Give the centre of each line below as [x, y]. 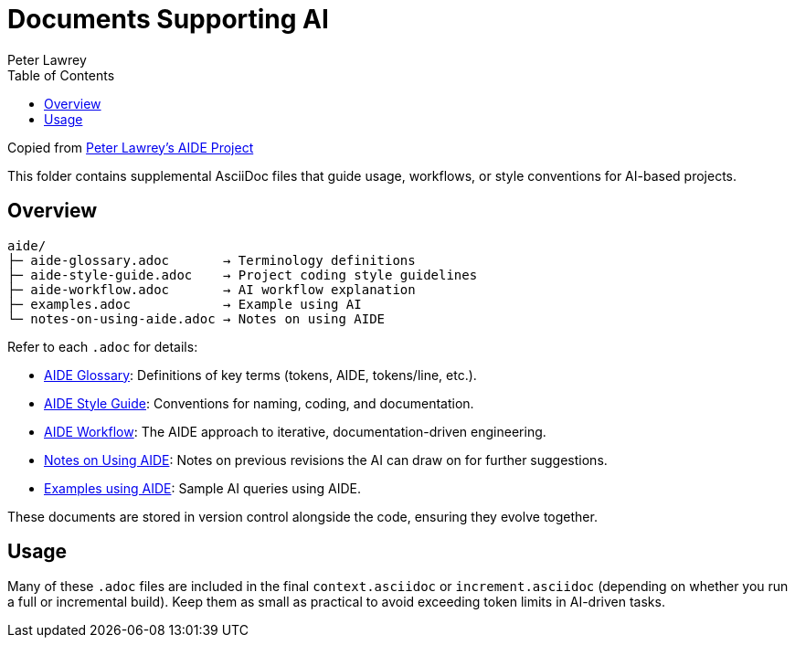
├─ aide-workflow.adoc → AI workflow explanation [212, 289]
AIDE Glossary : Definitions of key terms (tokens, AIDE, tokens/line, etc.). [260, 375]
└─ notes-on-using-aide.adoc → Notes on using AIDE [196, 318]
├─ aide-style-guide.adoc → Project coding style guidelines [243, 275]
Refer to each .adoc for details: [103, 346]
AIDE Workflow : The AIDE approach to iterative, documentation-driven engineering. [295, 431]
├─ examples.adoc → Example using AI [185, 304]
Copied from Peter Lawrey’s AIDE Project [131, 147]
